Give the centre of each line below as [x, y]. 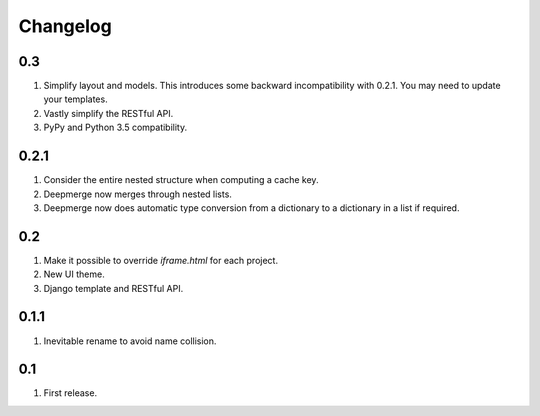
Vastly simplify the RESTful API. [108, 113]
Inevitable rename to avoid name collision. [130, 341]
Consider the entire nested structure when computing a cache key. [181, 180]
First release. [70, 393]
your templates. [76, 99]
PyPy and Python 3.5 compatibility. [115, 127]
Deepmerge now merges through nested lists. [137, 194]
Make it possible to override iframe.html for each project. [161, 260]
